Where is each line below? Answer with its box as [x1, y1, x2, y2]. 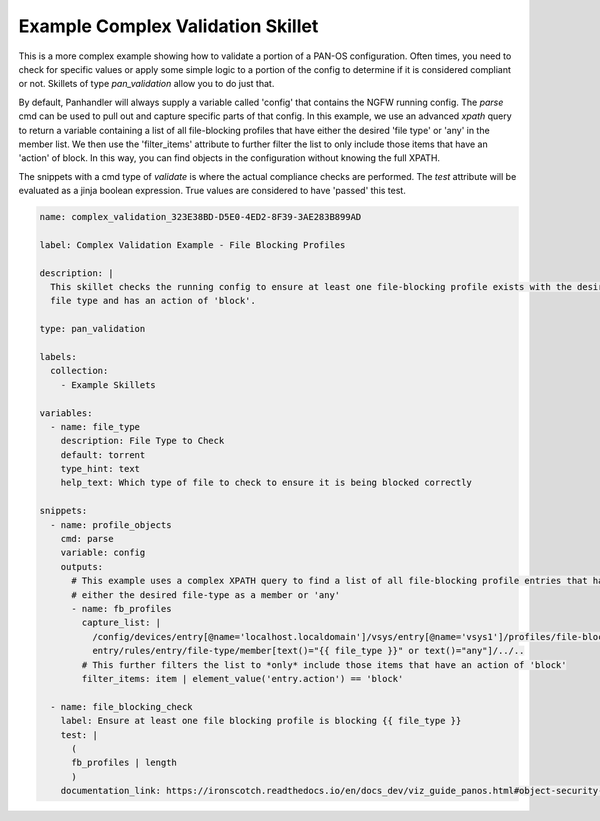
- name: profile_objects [50, 519, 172, 530]
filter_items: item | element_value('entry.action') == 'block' [81, 673, 404, 684]
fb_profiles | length [71, 757, 177, 769]
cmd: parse [60, 533, 114, 545]
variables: [39, 407, 93, 419]
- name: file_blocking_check [50, 701, 194, 712]
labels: [39, 351, 77, 362]
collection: [50, 365, 109, 377]
